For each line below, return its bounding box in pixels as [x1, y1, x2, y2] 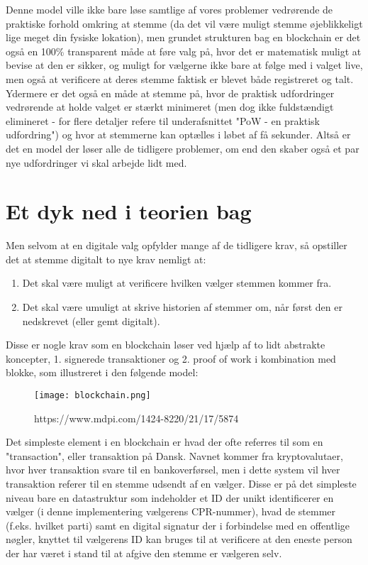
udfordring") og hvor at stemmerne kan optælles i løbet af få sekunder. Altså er [6, 127, 351, 142]
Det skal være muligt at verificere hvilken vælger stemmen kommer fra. [22, 275, 332, 290]
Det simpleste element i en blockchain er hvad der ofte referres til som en [6, 434, 323, 449]
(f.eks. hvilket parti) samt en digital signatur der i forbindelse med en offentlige [6, 517, 350, 532]
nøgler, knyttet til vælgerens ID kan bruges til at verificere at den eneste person [6, 532, 352, 547]
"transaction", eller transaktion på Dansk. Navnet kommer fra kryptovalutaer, [6, 448, 343, 463]
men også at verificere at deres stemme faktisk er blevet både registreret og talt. [6, 71, 354, 86]
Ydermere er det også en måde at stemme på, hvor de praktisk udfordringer [6, 85, 335, 100]
